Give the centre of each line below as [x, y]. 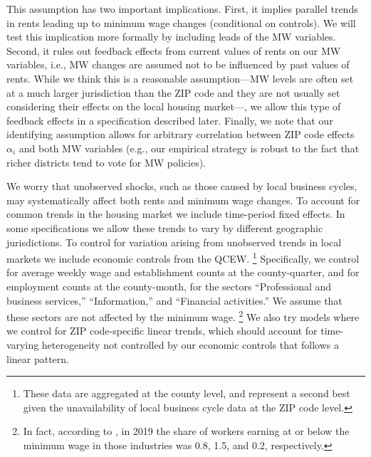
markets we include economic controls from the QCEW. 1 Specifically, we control [183, 257]
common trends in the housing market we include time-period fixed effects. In [176, 214]
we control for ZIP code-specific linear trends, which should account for [162, 331]
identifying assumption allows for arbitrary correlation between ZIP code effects [181, 134]
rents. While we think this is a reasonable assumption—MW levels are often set [180, 78]
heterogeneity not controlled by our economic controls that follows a [190, 344]
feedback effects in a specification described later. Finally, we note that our [170, 120]
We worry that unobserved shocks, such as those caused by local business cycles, [182, 186]
